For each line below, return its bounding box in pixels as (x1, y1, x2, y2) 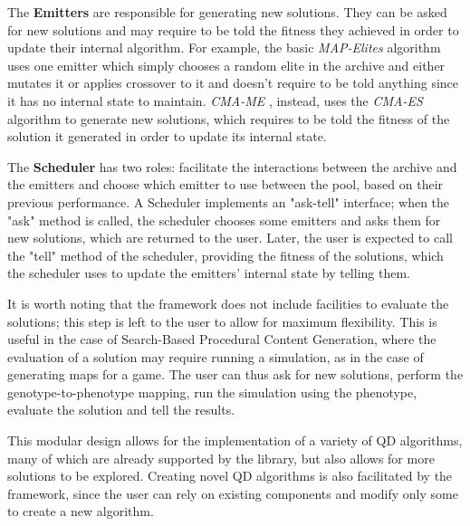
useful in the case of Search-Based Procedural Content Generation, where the (7, 330, 436, 349)
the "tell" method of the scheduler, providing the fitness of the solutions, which (7, 245, 444, 264)
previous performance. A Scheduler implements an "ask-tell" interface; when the (7, 192, 450, 211)
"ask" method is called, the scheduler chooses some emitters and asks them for (7, 210, 441, 229)
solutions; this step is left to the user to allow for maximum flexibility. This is (7, 311, 437, 330)
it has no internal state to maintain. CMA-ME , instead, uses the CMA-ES (7, 91, 423, 110)
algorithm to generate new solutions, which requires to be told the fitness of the (7, 109, 450, 128)
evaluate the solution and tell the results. (7, 400, 235, 419)
